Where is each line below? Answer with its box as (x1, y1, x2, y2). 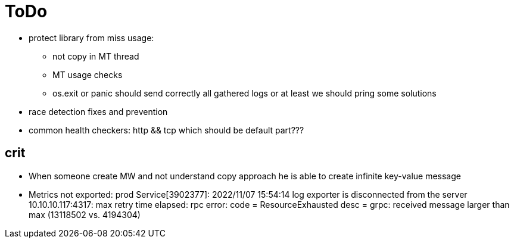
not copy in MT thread (52, 51, 139, 61)
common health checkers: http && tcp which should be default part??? (29, 124, 304, 135)
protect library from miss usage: (29, 32, 154, 43)
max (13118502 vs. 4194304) (29, 209, 141, 220)
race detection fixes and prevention (29, 106, 168, 117)
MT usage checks (52, 69, 123, 80)
